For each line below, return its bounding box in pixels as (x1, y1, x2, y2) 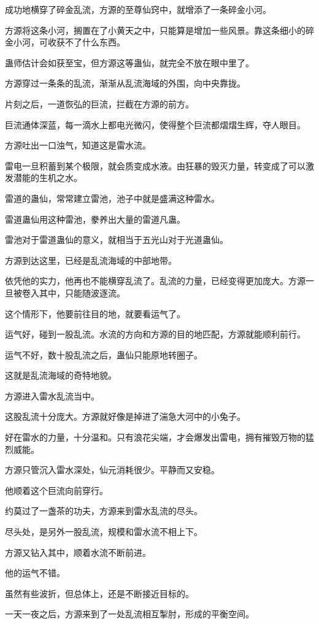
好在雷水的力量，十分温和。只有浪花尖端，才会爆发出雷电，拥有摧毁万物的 (5, 431, 306, 444)
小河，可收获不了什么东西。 (13, 36, 125, 48)
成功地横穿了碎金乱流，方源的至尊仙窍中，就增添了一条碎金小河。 (5, 3, 271, 15)
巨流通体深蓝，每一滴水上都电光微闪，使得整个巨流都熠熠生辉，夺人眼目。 (5, 118, 306, 131)
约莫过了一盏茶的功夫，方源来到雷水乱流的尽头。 (5, 504, 202, 517)
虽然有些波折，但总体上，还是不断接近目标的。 (5, 587, 194, 599)
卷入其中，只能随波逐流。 (21, 286, 125, 299)
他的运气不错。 (5, 566, 65, 579)
